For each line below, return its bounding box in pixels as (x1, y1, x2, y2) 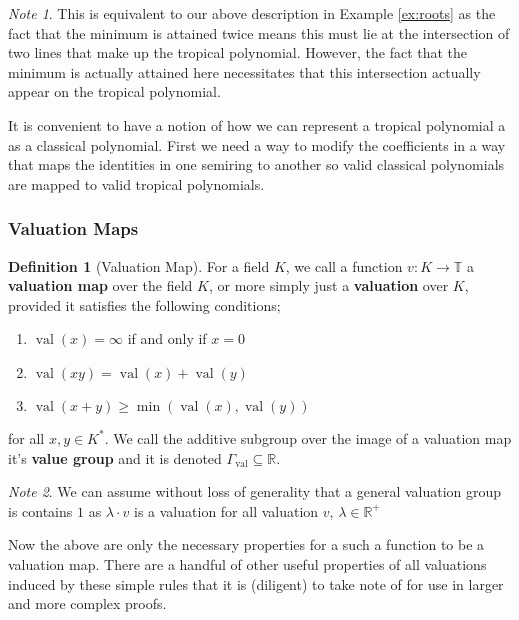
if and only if (127, 328, 207, 349)
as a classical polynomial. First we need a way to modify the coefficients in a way (8, 134, 506, 155)
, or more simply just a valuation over (208, 275, 449, 296)
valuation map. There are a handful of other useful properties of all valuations (8, 553, 487, 574)
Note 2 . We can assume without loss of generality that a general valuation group (8, 481, 502, 502)
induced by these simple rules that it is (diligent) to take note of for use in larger (8, 573, 504, 594)
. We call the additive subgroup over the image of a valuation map (104, 427, 512, 448)
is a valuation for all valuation (134, 500, 319, 521)
